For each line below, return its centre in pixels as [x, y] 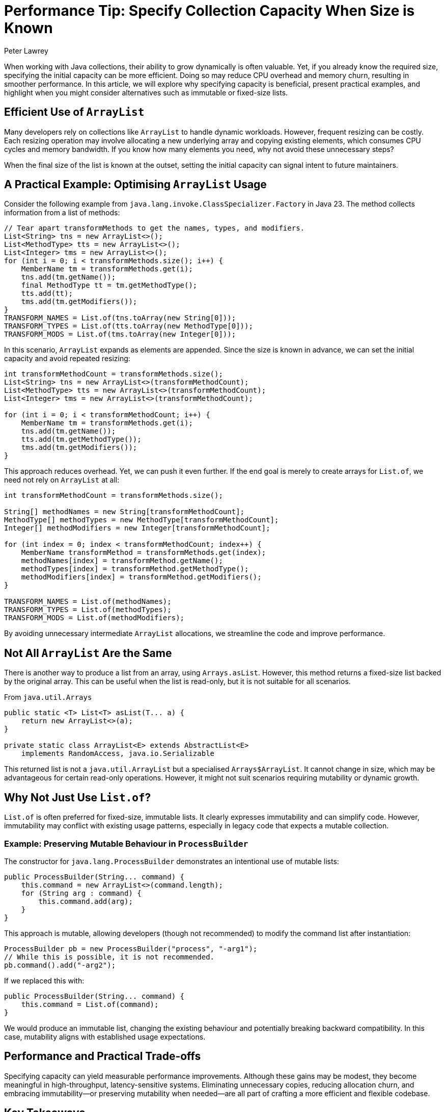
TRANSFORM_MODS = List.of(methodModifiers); [94, 618]
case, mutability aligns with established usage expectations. [105, 1037]
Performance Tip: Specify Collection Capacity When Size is [210, 11]
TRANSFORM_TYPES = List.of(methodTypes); [88, 610]
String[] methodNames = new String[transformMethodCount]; [124, 512]
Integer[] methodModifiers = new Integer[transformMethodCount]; [137, 528]
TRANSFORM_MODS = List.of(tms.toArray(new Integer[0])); [120, 334]
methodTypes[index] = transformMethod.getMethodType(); [135, 569]
